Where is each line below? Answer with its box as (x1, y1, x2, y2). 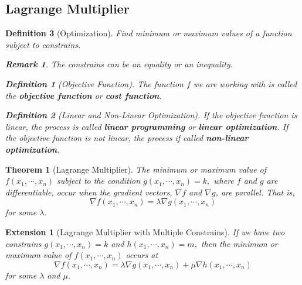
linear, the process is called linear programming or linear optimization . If (5, 120, 289, 132)
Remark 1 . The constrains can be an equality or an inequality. (5, 58, 233, 70)
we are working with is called (193, 77, 297, 90)
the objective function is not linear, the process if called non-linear (5, 132, 249, 144)
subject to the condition (57, 174, 141, 187)
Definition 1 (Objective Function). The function (5, 77, 184, 90)
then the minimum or (201, 237, 278, 249)
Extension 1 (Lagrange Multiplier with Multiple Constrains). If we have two (5, 225, 285, 238)
